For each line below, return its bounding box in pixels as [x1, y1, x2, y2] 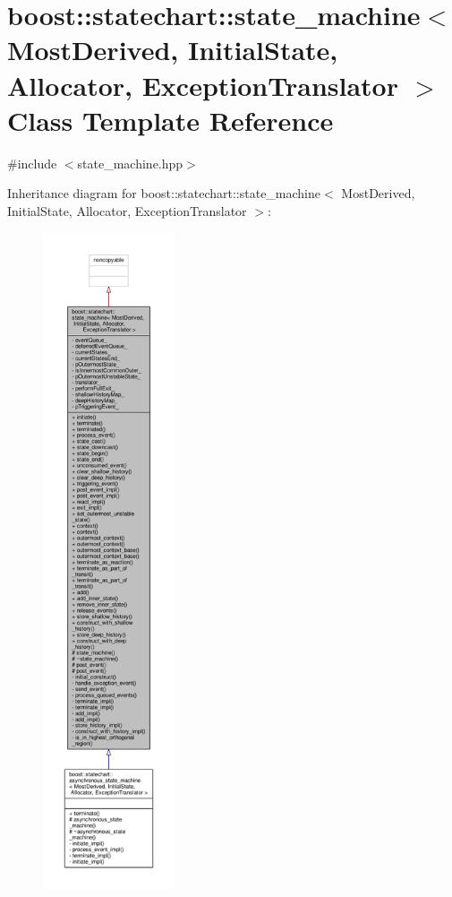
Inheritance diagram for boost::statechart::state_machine [7, 184, 321, 203]
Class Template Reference [7, 101, 334, 138]
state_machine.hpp [77, 153, 183, 172]
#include [7, 153, 57, 172]
